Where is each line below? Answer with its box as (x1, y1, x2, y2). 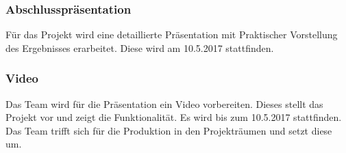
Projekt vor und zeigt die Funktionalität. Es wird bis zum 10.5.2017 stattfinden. (5, 110, 342, 124)
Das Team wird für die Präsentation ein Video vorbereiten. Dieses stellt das (5, 96, 323, 111)
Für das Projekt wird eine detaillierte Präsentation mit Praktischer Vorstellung (5, 27, 338, 42)
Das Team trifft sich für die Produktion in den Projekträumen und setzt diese (5, 123, 332, 137)
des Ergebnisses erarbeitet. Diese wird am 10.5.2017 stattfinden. (5, 40, 274, 55)
